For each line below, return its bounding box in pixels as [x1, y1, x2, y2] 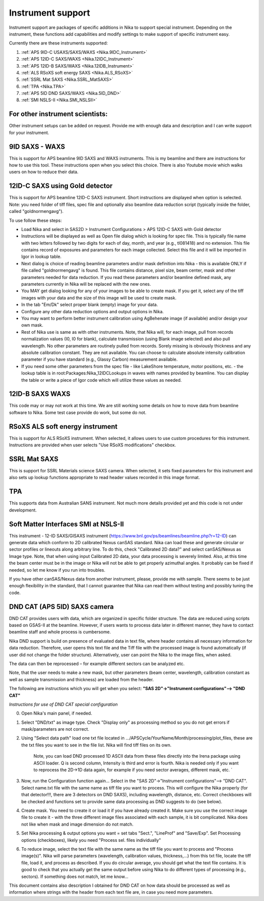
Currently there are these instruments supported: [9, 40, 108, 46]
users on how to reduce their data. [9, 169, 79, 175]
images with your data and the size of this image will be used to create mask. [21, 295, 177, 300]
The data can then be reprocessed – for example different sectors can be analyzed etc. [9, 661, 185, 667]
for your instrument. [9, 130, 49, 136]
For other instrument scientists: [9, 110, 108, 118]
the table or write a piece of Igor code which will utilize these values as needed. [21, 377, 182, 383]
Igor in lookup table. [21, 254, 62, 259]
